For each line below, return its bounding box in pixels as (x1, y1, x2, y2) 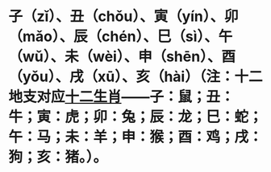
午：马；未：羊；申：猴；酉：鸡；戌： (8, 128, 264, 146)
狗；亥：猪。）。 (8, 148, 108, 166)
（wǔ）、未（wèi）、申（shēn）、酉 (8, 47, 236, 66)
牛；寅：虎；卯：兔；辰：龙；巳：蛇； (8, 108, 264, 126)
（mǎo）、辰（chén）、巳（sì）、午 (8, 27, 233, 46)
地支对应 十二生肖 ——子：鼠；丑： (8, 88, 236, 106)
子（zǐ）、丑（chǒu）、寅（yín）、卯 (8, 7, 240, 26)
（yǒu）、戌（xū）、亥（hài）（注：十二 (8, 68, 263, 86)
